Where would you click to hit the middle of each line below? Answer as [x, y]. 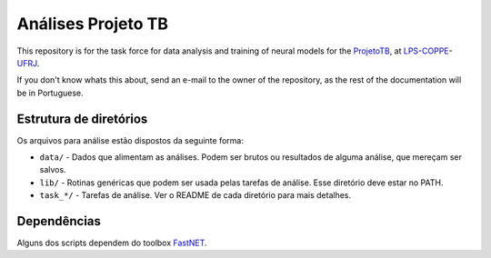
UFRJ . [28, 63]
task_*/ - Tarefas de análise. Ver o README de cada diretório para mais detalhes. [195, 195]
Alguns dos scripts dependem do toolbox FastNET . [112, 243]
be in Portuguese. [50, 93]
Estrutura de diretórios [82, 119]
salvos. [53, 170]
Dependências [59, 221]
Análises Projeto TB [92, 24]
